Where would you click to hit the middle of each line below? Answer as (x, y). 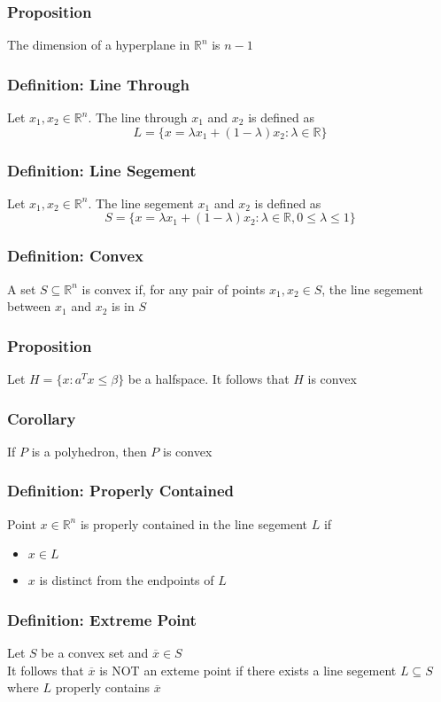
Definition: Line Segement (102, 170)
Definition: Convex (75, 256)
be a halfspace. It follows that (209, 379)
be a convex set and (95, 653)
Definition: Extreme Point (102, 619)
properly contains (103, 687)
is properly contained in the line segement (194, 523)
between (29, 306)
